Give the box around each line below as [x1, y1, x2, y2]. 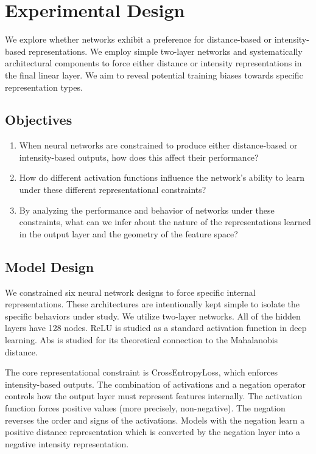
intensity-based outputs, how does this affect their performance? [19, 150, 259, 163]
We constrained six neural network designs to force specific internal [5, 285, 256, 298]
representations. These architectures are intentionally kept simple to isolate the [5, 298, 300, 310]
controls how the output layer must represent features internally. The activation [5, 389, 303, 402]
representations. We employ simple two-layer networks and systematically [28, 44, 303, 57]
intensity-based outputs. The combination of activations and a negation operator [5, 377, 306, 390]
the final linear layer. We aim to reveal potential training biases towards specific [5, 68, 303, 81]
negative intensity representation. [5, 437, 129, 450]
